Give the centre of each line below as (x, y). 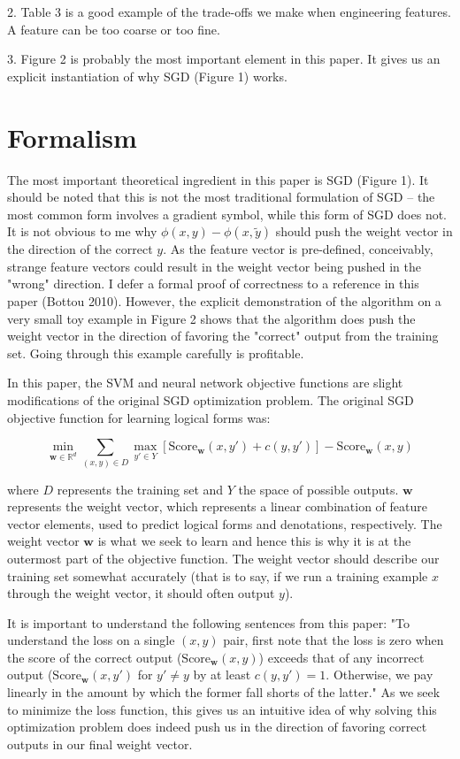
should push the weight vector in (364, 231)
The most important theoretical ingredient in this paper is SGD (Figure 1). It (218, 179)
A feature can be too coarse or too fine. (114, 29)
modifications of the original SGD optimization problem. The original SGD (211, 400)
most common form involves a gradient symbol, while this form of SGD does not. (227, 214)
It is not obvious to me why (82, 231)
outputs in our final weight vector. (100, 744)
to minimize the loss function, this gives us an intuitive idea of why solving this (222, 709)
